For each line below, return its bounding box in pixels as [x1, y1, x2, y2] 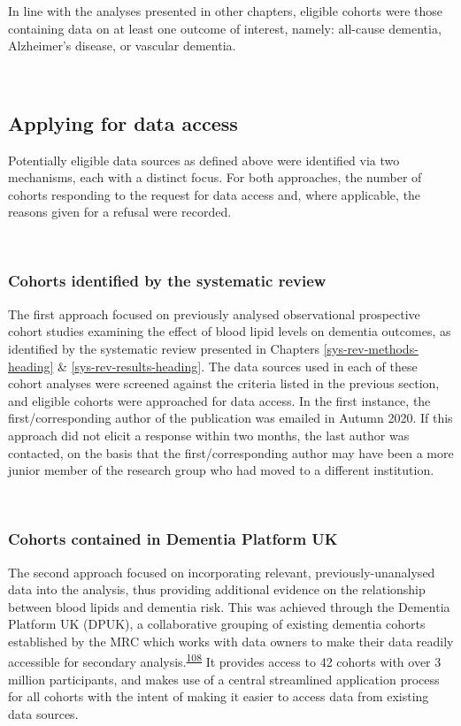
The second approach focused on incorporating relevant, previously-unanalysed [8, 562, 435, 581]
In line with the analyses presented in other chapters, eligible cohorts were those [8, 2, 443, 19]
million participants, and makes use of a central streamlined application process [8, 669, 440, 688]
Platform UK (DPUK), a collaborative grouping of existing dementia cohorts [8, 615, 426, 633]
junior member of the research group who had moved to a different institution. [8, 461, 434, 479]
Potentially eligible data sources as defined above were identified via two [8, 150, 400, 169]
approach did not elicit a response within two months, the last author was [8, 425, 410, 444]
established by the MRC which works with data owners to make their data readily [8, 631, 454, 650]
